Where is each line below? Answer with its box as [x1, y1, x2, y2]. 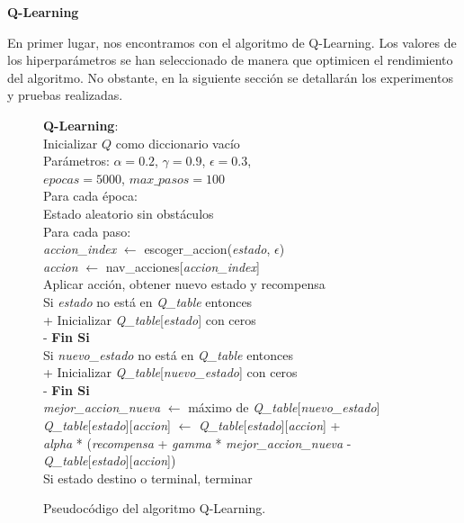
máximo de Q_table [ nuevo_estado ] [188, 398, 380, 417]
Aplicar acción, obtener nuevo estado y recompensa [43, 275, 326, 293]
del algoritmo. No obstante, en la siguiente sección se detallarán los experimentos [7, 68, 453, 86]
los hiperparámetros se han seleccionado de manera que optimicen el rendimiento [7, 50, 453, 69]
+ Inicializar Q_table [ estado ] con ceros [43, 310, 256, 329]
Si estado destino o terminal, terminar [43, 468, 253, 487]
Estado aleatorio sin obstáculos [43, 203, 214, 222]
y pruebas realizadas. [7, 86, 123, 104]
